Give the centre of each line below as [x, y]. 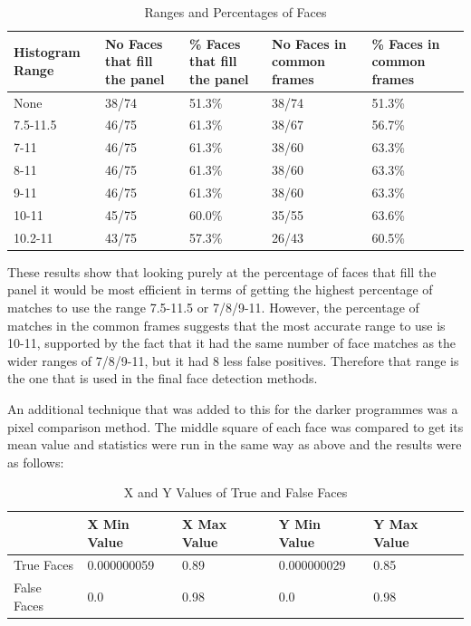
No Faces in [309, 43]
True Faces [44, 565]
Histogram [47, 52]
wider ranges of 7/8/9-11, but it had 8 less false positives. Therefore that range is [233, 360]
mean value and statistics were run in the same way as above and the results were [235, 444]
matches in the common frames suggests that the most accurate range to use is [226, 325]
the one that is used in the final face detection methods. [163, 378]
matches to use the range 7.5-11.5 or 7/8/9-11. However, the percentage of [213, 307]
